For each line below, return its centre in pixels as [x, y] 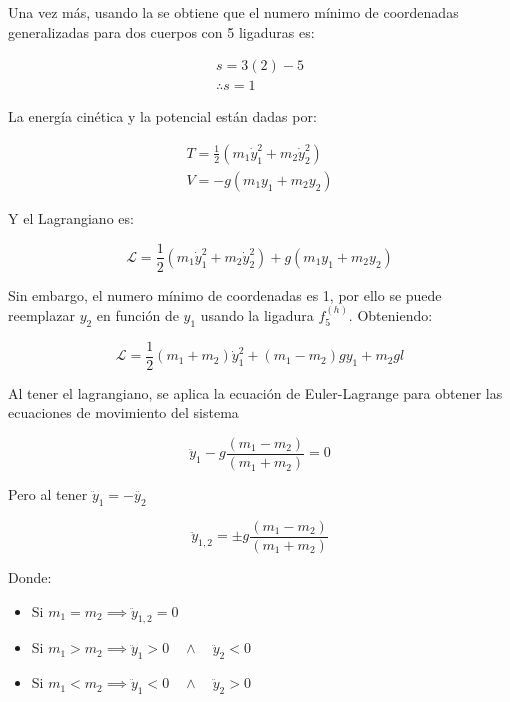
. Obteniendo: [390, 314]
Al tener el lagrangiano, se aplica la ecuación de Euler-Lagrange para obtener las [255, 392]
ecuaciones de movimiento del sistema [123, 412]
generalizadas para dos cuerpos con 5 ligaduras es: [161, 31]
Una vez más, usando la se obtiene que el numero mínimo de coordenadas [233, 12]
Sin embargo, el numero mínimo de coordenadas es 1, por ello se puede [225, 294]
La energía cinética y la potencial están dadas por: [162, 116]
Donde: [30, 576]
